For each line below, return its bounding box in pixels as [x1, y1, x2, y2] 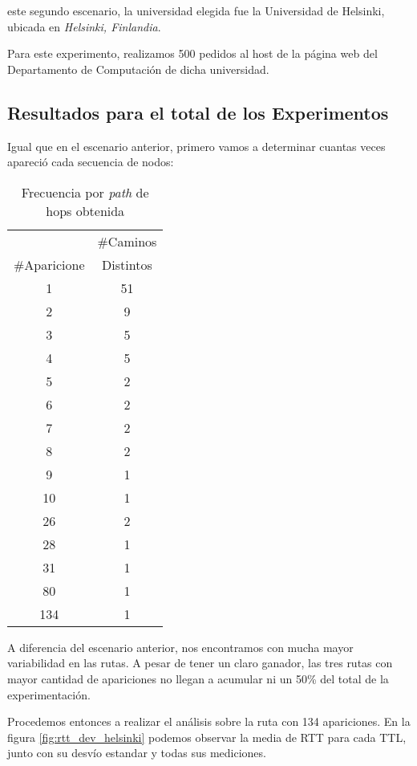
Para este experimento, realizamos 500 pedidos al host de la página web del [7, 45, 378, 62]
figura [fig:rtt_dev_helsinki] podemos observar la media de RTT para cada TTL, [7, 728, 407, 745]
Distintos [102, 255, 152, 274]
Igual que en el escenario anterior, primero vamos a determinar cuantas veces [7, 137, 386, 154]
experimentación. [7, 686, 91, 703]
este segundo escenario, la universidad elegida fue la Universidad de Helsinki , [7, 2, 385, 18]
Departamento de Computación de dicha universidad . [7, 60, 269, 77]
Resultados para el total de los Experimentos [7, 100, 389, 124]
